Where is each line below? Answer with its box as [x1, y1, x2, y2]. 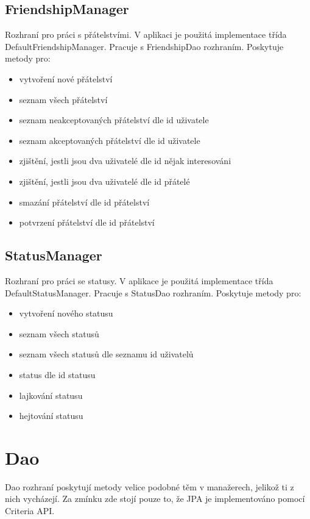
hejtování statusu [19, 409, 83, 422]
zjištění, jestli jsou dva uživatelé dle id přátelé [19, 174, 190, 187]
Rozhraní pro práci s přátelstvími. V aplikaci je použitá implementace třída [5, 28, 287, 41]
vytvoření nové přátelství [19, 72, 113, 85]
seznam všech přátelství [19, 93, 108, 106]
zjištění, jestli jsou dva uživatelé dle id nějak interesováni [19, 154, 231, 167]
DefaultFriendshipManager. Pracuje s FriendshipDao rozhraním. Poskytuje [5, 40, 284, 52]
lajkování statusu [19, 388, 83, 401]
